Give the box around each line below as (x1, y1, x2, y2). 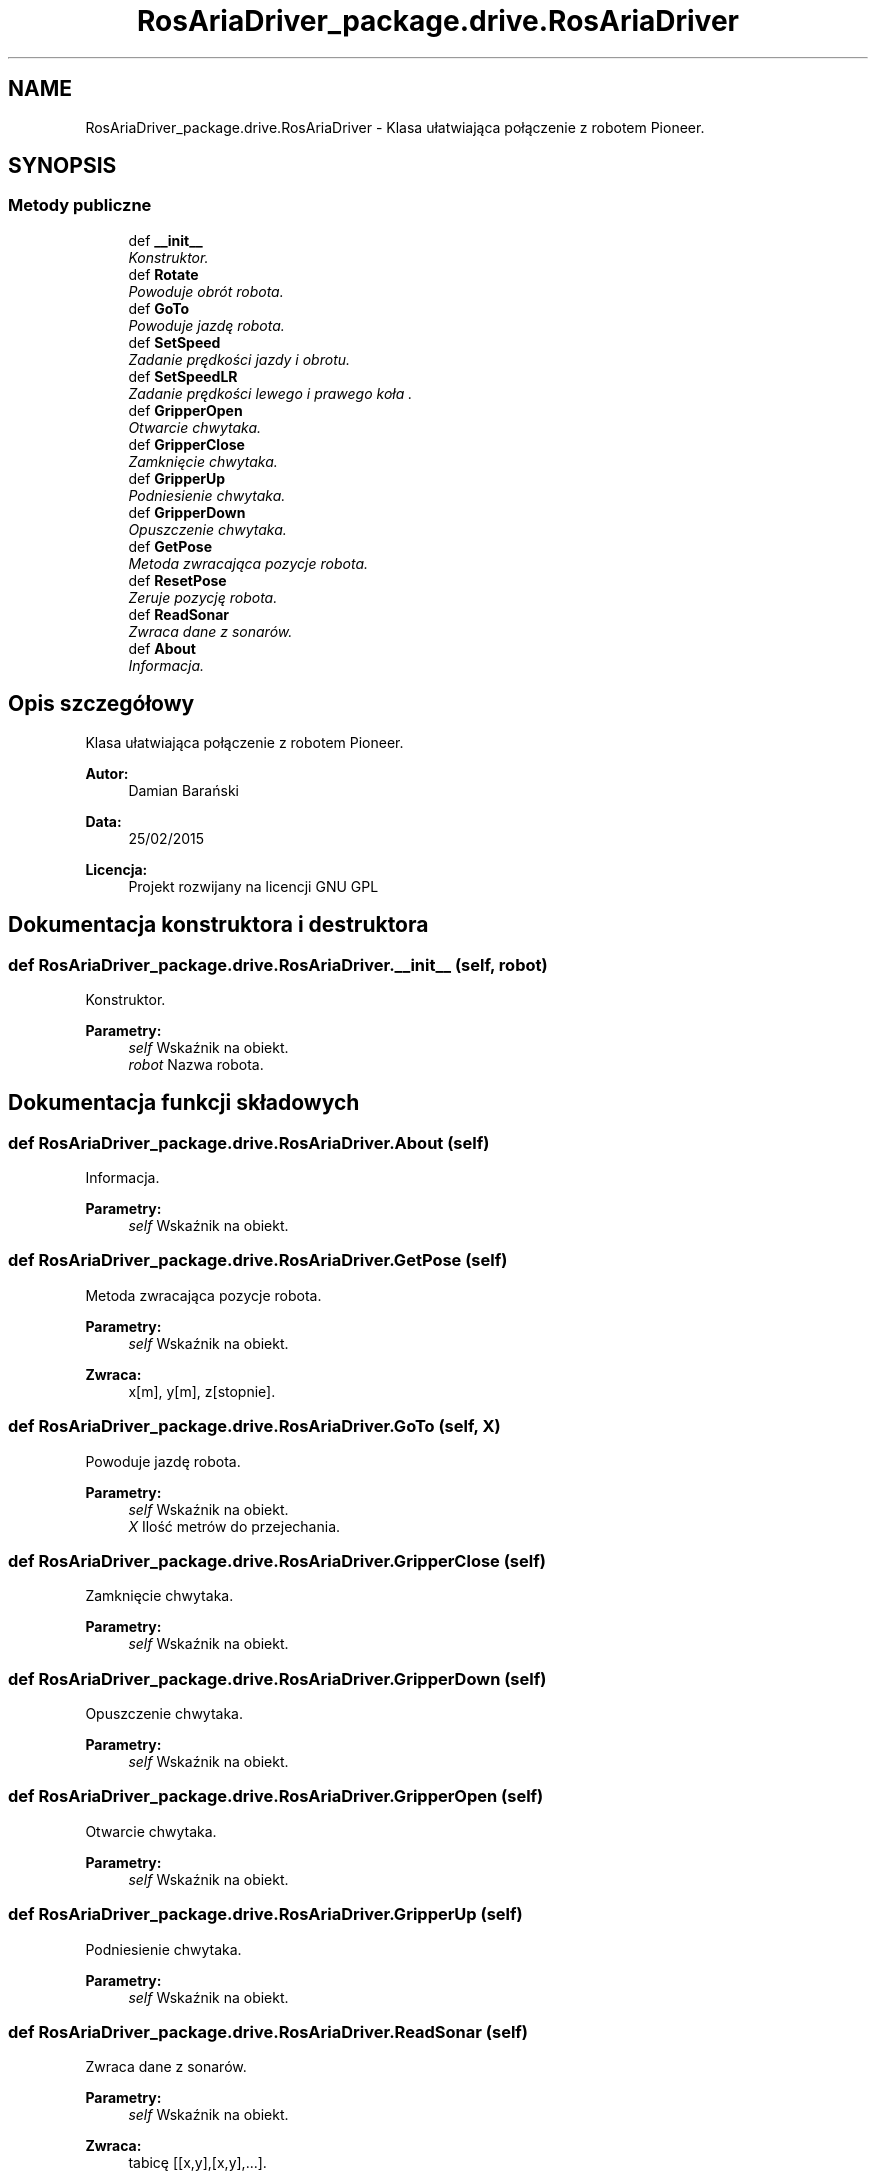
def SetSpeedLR (128, 367, 238, 385)
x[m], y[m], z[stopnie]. (128, 1382, 276, 1400)
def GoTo (128, 299, 190, 317)
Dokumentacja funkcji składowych (8, 1090, 360, 1116)
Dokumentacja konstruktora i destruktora (8, 912, 429, 938)
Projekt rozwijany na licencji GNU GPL (128, 877, 379, 895)
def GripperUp (128, 469, 226, 487)
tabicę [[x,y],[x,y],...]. (128, 2154, 267, 2172)
